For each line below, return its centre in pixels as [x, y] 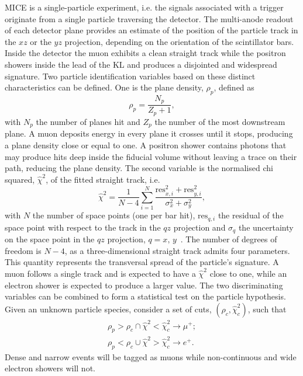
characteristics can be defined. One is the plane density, [104, 87]
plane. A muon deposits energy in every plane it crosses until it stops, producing [149, 133]
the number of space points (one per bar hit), [114, 215]
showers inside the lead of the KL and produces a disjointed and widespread [141, 64]
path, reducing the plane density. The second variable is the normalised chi [139, 168]
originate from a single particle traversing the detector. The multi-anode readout [149, 18]
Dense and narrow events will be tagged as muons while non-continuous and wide [151, 356]
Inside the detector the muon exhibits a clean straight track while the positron [145, 53]
